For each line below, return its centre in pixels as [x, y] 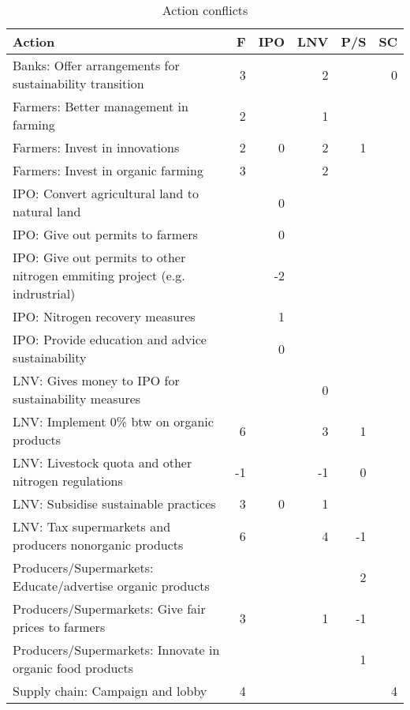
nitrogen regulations [68, 481]
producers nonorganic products [98, 545]
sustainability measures [77, 398]
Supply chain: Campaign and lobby [110, 691]
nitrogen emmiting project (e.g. [99, 275]
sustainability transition [78, 83]
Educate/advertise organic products [111, 586]
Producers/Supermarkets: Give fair [109, 609]
